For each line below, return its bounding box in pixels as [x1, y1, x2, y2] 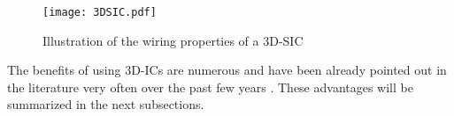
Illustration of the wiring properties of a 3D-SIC [42, 31, 304, 49]
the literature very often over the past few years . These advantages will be [7, 77, 413, 96]
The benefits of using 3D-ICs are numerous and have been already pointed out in [7, 61, 447, 79]
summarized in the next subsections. [7, 95, 204, 113]
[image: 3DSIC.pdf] [42, 6, 157, 18]
